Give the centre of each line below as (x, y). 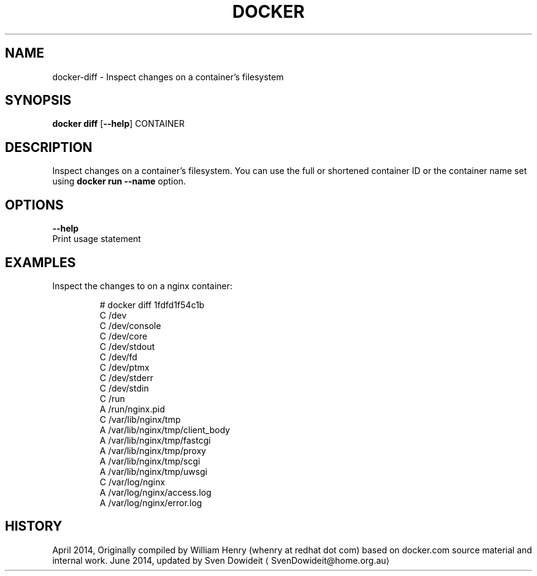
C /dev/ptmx (124, 367)
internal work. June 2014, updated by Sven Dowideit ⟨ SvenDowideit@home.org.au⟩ (221, 560)
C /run (112, 398)
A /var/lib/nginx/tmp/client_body (165, 430)
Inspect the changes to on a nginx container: (143, 286)
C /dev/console (130, 325)
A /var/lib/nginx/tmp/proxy (153, 450)
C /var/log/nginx (132, 482)
